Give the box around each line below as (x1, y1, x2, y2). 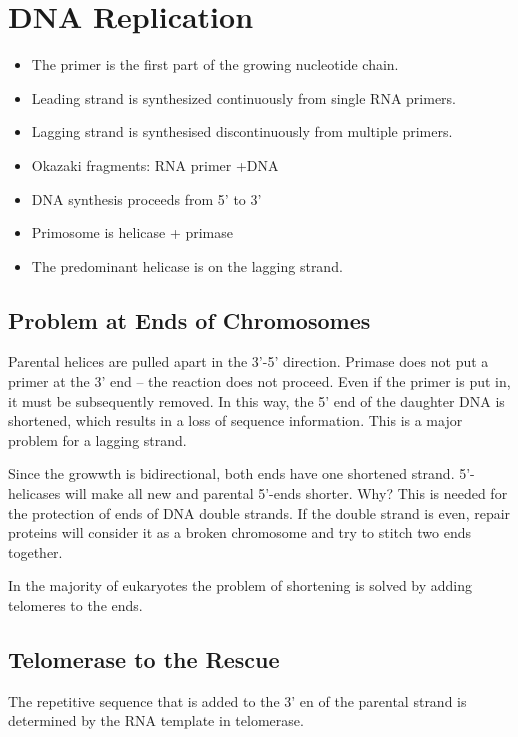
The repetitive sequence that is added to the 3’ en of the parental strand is (8, 690, 467, 711)
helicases (8, 483, 61, 504)
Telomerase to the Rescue (8, 644, 280, 674)
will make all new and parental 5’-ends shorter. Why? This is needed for (64, 483, 508, 504)
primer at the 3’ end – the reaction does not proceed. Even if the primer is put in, (8, 371, 511, 392)
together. (8, 541, 63, 562)
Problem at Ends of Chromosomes (8, 304, 371, 335)
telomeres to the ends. (8, 595, 143, 616)
